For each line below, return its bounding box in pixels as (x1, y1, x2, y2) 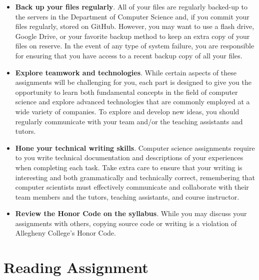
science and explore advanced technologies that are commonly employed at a (15, 96, 250, 107)
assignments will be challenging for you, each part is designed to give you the (15, 77, 251, 87)
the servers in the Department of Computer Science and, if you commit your (15, 11, 249, 21)
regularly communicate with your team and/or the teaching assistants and (15, 116, 243, 126)
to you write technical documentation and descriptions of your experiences (15, 152, 243, 163)
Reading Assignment (3, 257, 148, 278)
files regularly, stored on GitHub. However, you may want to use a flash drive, (15, 21, 254, 31)
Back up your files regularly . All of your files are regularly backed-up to (15, 1, 247, 11)
